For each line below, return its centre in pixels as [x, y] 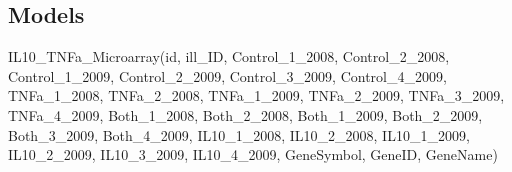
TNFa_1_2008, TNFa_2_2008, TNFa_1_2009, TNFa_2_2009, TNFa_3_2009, [256, 95]
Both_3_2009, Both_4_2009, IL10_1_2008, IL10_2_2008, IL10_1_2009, [239, 134]
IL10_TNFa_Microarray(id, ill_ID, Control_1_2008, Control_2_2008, [229, 56]
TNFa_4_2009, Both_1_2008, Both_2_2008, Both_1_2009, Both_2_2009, [245, 114]
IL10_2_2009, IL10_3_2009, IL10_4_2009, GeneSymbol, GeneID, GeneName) [253, 154]
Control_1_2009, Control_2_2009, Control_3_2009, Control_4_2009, [227, 75]
